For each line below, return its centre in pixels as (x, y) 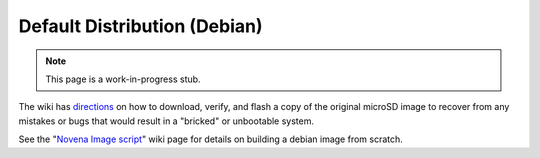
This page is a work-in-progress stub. (123, 79)
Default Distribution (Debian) (141, 26)
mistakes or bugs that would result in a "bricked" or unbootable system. (166, 121)
